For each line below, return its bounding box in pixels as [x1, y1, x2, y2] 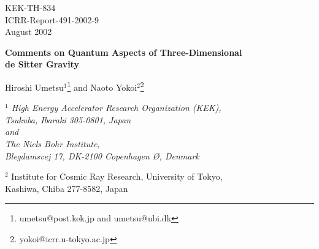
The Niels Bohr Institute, [5, 137, 100, 150]
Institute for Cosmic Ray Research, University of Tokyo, [11, 170, 223, 183]
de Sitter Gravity [5, 58, 79, 71]
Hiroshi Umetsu [5, 80, 64, 93]
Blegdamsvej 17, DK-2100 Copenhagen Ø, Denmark [5, 149, 199, 162]
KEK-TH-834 [5, 1, 56, 13]
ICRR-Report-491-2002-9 [5, 13, 99, 26]
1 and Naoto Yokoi [67, 79, 137, 93]
